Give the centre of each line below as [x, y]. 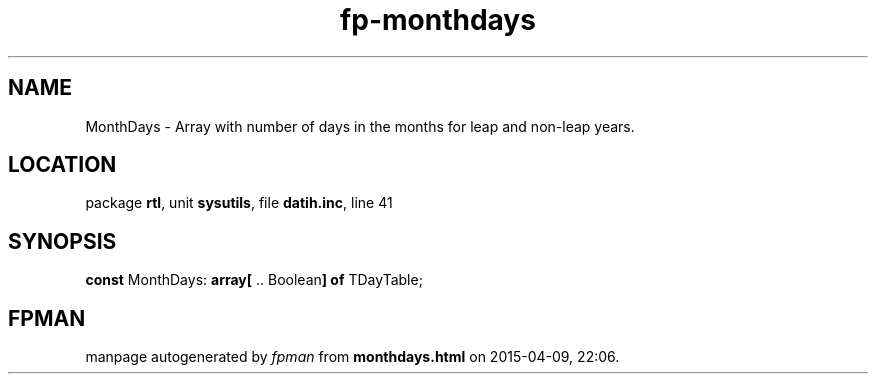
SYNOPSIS [62, 241]
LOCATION [62, 165]
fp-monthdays [438, 20]
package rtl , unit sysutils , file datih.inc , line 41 [239, 203]
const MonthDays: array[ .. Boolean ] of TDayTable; [254, 280]
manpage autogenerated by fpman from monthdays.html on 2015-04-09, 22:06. [352, 357]
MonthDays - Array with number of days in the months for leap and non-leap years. [360, 126]
